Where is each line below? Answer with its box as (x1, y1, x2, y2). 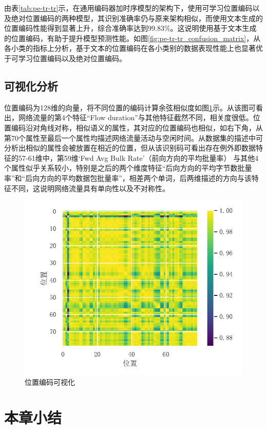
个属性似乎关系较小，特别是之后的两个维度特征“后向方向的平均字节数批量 (4, 162, 252, 173)
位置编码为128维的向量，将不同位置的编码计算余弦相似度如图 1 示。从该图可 (4, 102, 256, 113)
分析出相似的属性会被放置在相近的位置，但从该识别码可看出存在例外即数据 (4, 142, 256, 153)
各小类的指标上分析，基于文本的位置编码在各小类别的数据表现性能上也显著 (4, 43, 256, 53)
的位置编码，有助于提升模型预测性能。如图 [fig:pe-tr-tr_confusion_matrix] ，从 (4, 32, 261, 43)
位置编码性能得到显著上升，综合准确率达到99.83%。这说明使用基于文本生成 (4, 23, 257, 33)
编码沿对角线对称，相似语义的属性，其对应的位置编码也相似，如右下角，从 (11, 122, 263, 133)
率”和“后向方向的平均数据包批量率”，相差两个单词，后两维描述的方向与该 (4, 172, 252, 183)
